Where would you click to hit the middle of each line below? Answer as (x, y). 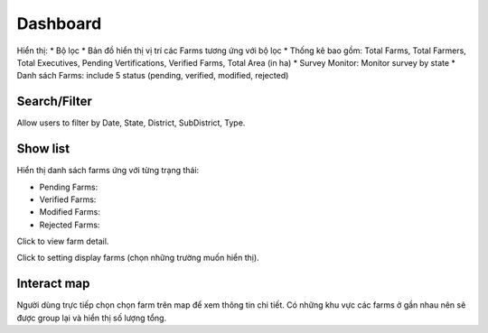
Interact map (53, 284)
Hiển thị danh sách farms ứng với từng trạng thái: (108, 171)
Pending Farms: (69, 187)
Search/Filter (54, 102)
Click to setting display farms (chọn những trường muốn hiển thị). (138, 258)
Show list (43, 149)
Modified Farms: (70, 212)
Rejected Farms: (70, 225)
